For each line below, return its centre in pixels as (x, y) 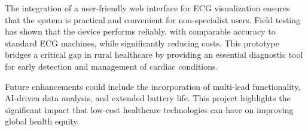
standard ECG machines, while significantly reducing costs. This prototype (142, 43)
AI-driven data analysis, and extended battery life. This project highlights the (148, 98)
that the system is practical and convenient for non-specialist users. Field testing (153, 19)
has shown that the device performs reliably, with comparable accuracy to (140, 31)
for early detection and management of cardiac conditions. (112, 66)
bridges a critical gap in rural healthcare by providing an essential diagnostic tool (154, 54)
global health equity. (42, 121)
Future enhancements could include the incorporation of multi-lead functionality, (153, 86)
